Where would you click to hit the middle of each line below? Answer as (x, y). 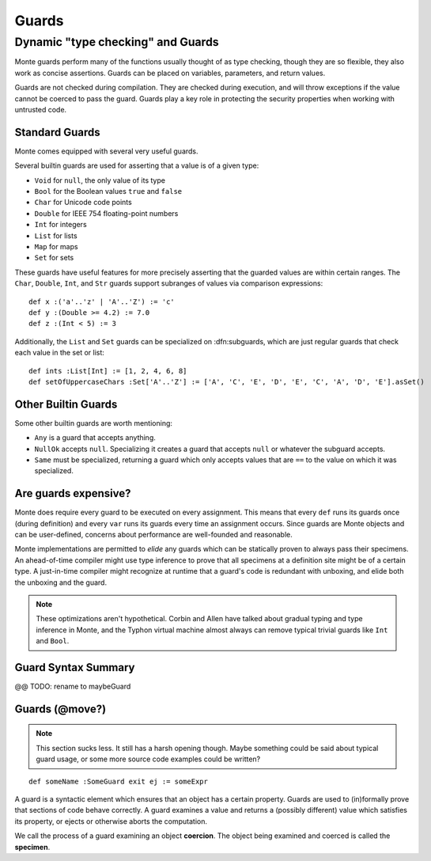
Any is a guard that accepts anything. (95, 438)
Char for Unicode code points (83, 203)
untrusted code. (41, 109)
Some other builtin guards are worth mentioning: (94, 423)
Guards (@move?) (60, 709)
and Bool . (53, 641)
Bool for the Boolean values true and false (108, 192)
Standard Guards (57, 132)
